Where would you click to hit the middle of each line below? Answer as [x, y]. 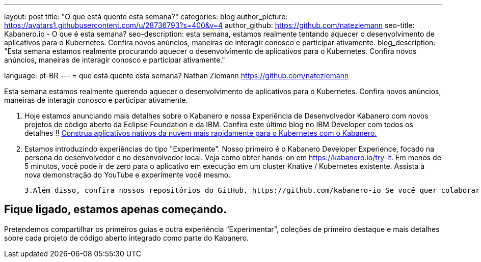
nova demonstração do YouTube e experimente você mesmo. [128, 175]
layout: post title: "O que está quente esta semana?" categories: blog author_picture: [146, 17]
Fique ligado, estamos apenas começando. [115, 210]
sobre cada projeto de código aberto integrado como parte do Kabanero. [127, 238]
